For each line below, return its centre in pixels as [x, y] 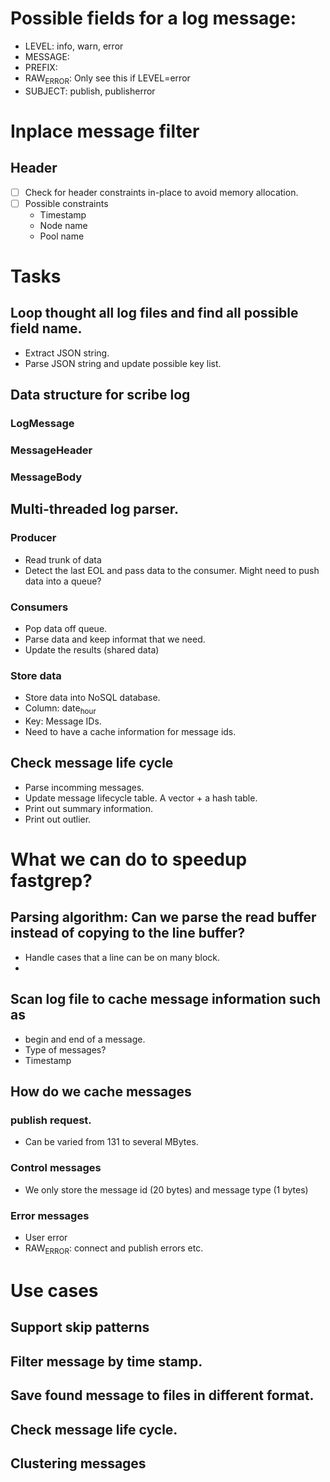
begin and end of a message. [85, 1039]
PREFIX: [41, 67]
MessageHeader [51, 450]
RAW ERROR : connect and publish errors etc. [114, 1249]
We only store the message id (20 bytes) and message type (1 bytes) [166, 1189]
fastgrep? [51, 881]
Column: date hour [60, 709]
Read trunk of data [63, 559]
